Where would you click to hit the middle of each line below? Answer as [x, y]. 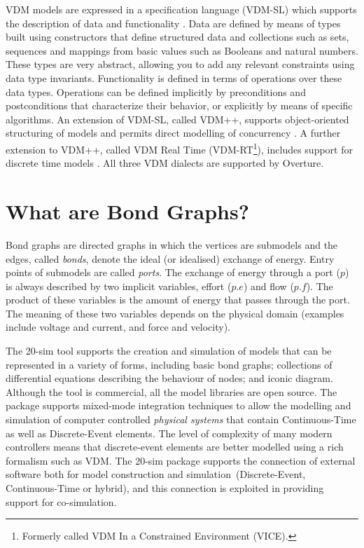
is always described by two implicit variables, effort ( [119, 286]
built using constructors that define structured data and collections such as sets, [177, 37]
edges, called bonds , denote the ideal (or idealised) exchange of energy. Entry [170, 258]
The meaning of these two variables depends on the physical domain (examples [175, 313]
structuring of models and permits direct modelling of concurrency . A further [173, 133]
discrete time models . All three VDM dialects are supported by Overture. [165, 163]
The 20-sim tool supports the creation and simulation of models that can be [169, 351]
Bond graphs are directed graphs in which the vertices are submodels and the [172, 244]
